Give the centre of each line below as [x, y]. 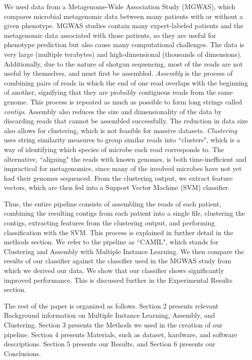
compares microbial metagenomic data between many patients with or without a [124, 16]
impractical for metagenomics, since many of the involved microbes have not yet [123, 168]
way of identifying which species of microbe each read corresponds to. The [114, 149]
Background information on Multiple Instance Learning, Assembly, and [110, 315]
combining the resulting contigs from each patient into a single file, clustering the [125, 213]
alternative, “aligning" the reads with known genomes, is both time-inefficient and [125, 159]
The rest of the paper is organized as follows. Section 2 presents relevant [111, 305]
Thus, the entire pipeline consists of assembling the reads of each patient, [113, 203]
